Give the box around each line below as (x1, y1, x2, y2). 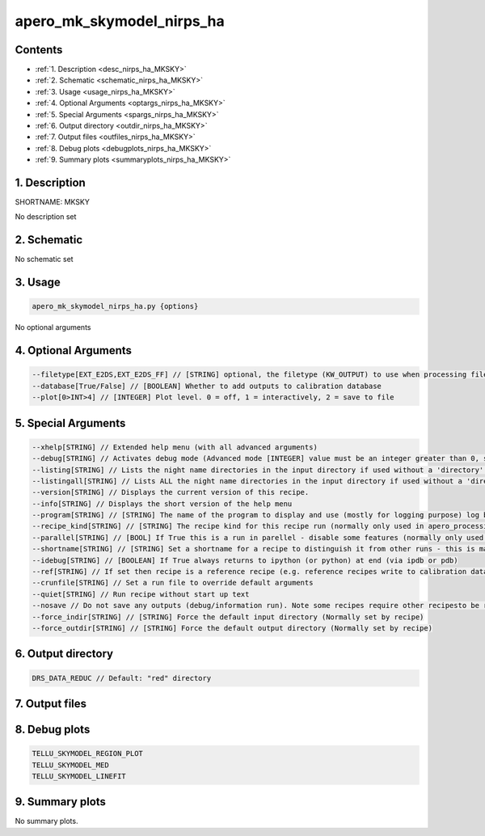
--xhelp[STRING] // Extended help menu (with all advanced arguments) (32, 442, 318, 452)
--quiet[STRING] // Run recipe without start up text (32, 589, 250, 598)
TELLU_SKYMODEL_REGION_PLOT (32, 749, 143, 758)
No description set (15, 212, 77, 222)
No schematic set (15, 255, 74, 264)
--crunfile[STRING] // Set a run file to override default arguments (32, 578, 314, 588)
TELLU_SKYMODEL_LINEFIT (32, 771, 127, 780)
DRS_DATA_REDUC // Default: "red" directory (32, 673, 212, 682)
